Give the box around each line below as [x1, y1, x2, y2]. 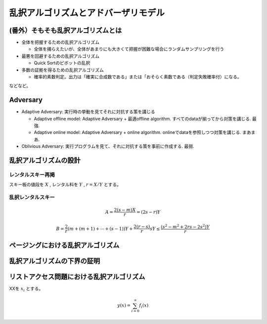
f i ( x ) [139, 303, 149, 310]
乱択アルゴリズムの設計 [9, 156, 81, 165]
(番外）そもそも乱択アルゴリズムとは [9, 26, 122, 35]
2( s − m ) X [114, 207, 136, 213]
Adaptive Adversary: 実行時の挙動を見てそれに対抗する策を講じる [21, 109, 155, 115]
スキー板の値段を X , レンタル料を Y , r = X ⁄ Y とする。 [9, 182, 121, 188]
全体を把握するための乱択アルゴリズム [21, 40, 100, 45]
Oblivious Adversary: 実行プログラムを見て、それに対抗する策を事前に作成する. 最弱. [21, 143, 195, 149]
